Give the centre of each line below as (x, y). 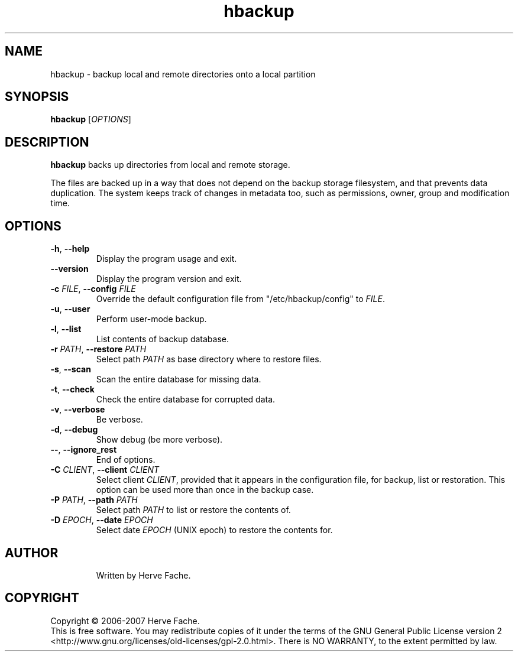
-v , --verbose (78, 410)
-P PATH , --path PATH (94, 500)
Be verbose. (119, 420)
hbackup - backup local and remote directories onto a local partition (183, 74)
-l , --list (66, 329)
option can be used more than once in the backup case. (205, 490)
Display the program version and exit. (169, 279)
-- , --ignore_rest (84, 450)
